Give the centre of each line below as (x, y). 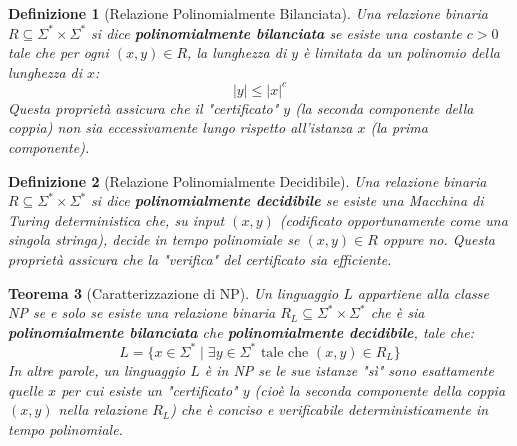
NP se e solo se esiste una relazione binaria (142, 312)
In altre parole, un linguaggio (97, 369)
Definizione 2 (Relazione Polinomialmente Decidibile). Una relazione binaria (247, 180)
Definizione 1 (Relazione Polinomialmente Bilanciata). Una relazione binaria (248, 13)
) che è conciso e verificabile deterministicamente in (329, 409)
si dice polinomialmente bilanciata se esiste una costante (276, 32)
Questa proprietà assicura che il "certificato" (143, 107)
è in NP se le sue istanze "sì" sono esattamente (349, 369)
